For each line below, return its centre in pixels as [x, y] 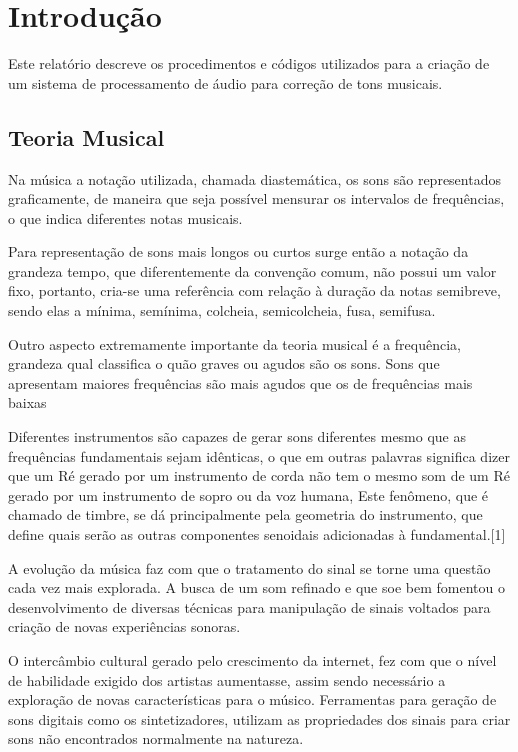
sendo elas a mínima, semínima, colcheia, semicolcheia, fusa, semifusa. [222, 310]
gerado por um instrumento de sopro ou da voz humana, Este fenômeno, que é [248, 494]
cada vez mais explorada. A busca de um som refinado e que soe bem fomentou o [256, 587]
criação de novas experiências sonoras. [124, 626]
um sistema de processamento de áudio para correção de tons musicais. [225, 82]
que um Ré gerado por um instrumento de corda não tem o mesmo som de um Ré [259, 475]
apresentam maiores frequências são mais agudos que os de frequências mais [240, 382]
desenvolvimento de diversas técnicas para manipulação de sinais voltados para [249, 606]
